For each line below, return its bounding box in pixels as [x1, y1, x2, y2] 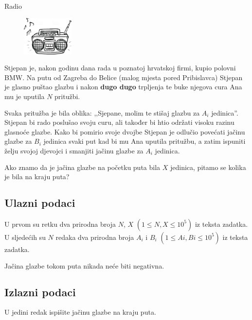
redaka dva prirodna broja [55, 232, 134, 242]
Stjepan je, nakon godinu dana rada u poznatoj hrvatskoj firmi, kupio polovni [4, 63, 236, 73]
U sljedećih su [4, 232, 46, 242]
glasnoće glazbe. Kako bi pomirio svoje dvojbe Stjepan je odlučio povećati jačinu [4, 126, 245, 136]
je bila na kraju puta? [4, 171, 70, 182]
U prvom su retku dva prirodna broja [4, 219, 116, 229]
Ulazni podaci [4, 195, 75, 210]
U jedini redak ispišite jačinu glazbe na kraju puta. [4, 307, 156, 317]
